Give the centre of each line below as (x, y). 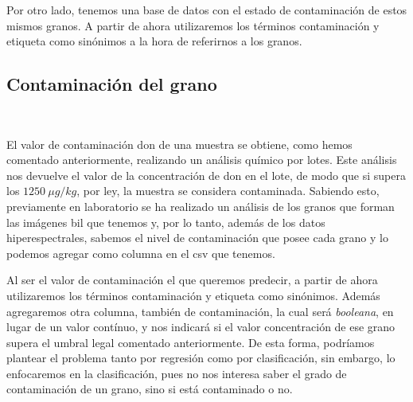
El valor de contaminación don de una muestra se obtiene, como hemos (179, 144)
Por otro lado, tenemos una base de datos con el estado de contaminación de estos (207, 10)
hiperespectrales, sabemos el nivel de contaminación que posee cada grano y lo (197, 238)
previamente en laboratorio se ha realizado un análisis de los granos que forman (201, 206)
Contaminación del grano (112, 84)
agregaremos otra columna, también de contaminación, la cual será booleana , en (200, 311)
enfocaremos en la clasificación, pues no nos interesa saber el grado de (177, 373)
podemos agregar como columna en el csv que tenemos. (141, 253)
